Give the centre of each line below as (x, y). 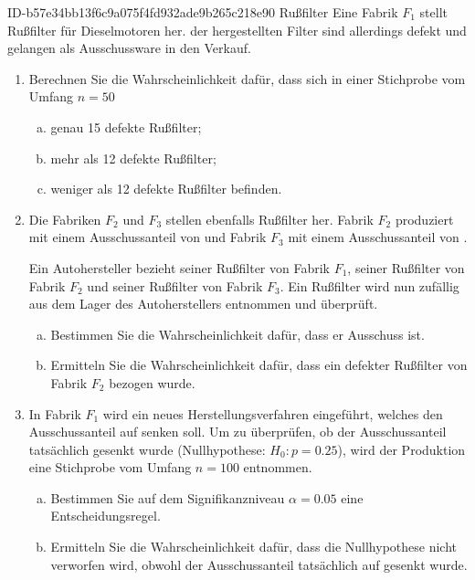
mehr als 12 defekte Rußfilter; (133, 158)
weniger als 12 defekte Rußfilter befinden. (166, 189)
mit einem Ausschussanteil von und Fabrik (148, 237)
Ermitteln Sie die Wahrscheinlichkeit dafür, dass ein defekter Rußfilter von (259, 365)
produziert (424, 219)
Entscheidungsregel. (106, 516)
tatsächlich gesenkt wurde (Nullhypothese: (147, 449)
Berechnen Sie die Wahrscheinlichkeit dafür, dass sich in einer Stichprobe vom (247, 78)
